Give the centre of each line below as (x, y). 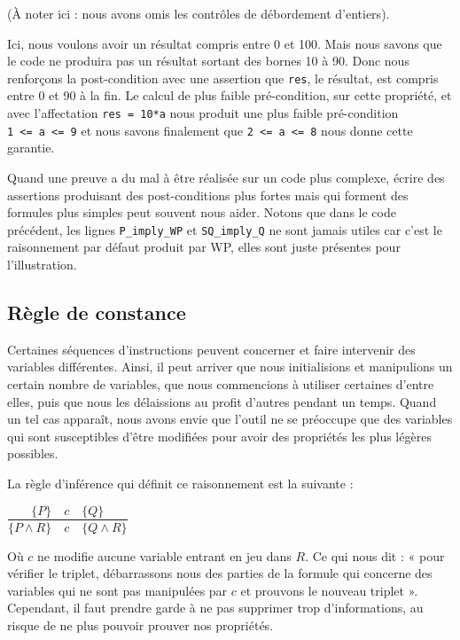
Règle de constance (97, 312)
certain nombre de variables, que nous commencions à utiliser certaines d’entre (221, 383)
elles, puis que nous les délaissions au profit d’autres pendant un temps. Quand (222, 401)
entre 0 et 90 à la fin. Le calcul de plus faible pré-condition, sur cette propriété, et (230, 95)
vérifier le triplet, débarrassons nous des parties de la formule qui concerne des (220, 573)
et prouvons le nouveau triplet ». (329, 590)
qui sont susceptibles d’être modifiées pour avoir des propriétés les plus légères (219, 436)
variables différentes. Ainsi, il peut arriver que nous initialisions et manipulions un (230, 367)
